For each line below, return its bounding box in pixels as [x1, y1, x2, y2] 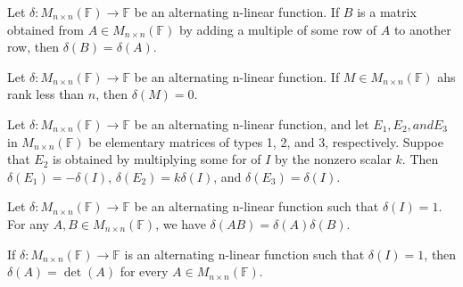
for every [120, 262, 169, 281]
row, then [7, 37, 59, 56]
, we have [155, 214, 206, 233]
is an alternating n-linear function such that [124, 244, 365, 263]
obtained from [7, 20, 85, 38]
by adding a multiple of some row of [179, 20, 377, 38]
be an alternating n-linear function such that [134, 197, 379, 216]
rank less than [7, 85, 85, 103]
